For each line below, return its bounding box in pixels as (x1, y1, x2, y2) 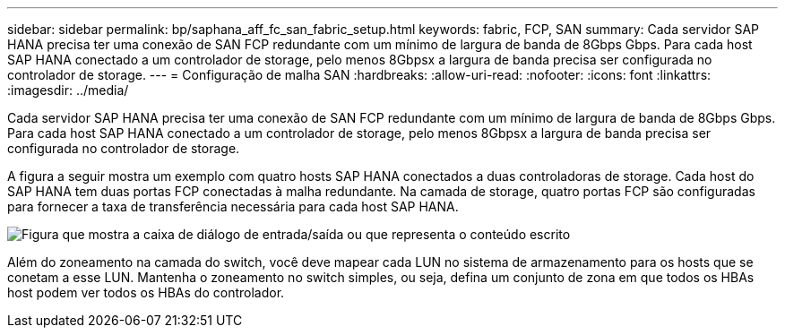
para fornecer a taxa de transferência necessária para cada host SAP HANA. (7, 199, 459, 214)
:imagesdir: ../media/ (7, 82, 129, 98)
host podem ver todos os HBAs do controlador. (7, 285, 285, 300)
